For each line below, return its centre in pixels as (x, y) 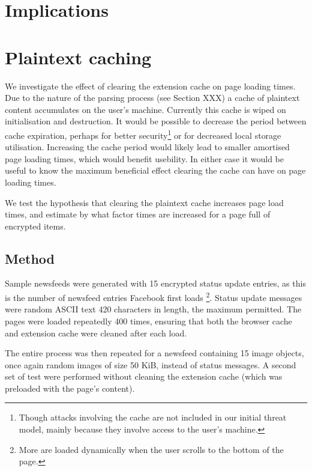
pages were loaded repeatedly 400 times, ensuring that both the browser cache (148, 321)
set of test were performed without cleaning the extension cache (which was (144, 376)
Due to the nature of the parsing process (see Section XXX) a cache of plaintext (152, 98)
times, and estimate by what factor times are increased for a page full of (138, 214)
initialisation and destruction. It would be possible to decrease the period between (156, 121)
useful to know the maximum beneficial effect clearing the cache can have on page (155, 170)
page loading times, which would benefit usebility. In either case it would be (144, 158)
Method (30, 258)
